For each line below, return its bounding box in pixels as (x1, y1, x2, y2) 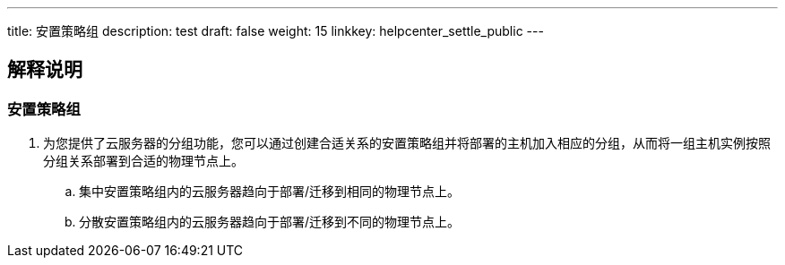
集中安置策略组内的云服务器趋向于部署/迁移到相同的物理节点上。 (79, 184, 461, 200)
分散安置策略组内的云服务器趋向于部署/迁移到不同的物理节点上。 (79, 214, 461, 230)
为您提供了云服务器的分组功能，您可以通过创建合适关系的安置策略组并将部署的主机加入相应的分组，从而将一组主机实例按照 (43, 135, 771, 151)
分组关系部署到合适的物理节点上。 (43, 153, 244, 169)
